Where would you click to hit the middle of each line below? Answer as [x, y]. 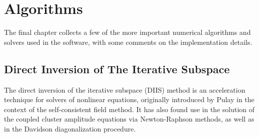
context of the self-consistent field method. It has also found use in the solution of [129, 109]
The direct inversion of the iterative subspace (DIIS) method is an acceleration [125, 89]
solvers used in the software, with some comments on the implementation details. [128, 42]
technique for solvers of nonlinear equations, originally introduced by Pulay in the [129, 99]
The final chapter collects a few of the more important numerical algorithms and [127, 32]
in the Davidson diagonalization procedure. [70, 128]
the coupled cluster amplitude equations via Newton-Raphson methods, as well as [129, 119]
